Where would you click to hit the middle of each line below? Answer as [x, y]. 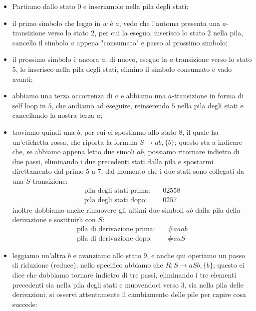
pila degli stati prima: [117, 190]
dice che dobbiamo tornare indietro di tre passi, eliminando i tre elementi [124, 275]
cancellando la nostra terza [53, 115]
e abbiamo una [143, 96]
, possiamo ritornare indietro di [192, 152]
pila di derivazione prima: [116, 229]
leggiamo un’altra [39, 255]
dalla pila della [218, 209]
